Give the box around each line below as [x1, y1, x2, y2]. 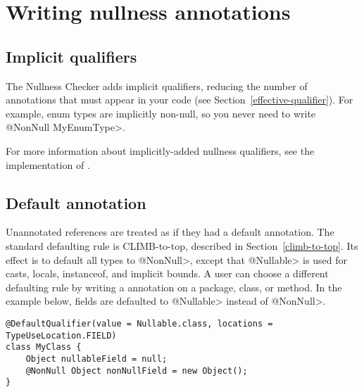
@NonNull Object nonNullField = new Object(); [25, 365, 248, 376]
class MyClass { [6, 342, 82, 353]
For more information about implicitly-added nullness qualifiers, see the [6, 143, 315, 158]
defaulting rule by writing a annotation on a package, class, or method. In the [6, 279, 342, 294]
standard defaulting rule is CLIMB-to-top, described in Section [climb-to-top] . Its [6, 238, 358, 253]
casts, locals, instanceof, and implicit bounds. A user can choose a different [6, 266, 329, 281]
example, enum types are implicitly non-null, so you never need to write [6, 106, 316, 120]
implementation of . [6, 157, 90, 172]
